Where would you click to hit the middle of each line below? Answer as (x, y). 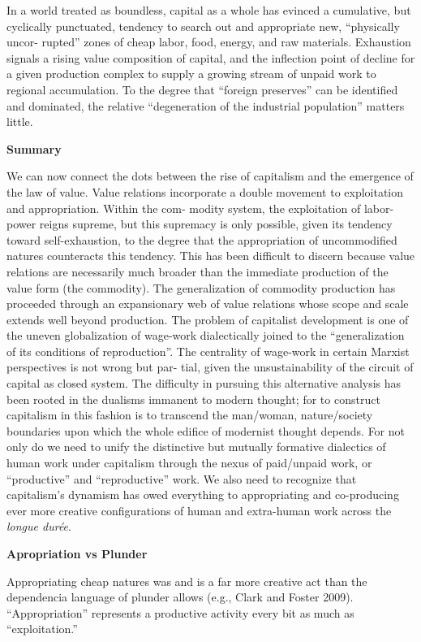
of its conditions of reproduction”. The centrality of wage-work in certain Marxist (208, 351)
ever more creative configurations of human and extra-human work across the (199, 510)
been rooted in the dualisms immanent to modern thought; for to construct (193, 399)
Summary (34, 148)
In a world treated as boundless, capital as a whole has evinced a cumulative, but (209, 10)
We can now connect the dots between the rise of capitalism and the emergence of (210, 176)
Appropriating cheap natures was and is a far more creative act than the (187, 581)
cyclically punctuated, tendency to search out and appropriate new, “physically (203, 26)
